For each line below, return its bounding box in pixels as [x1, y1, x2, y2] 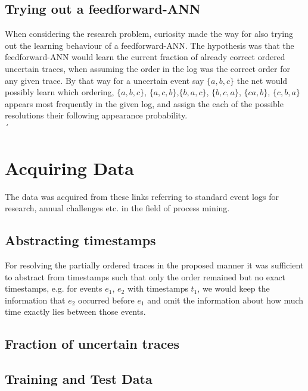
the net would [237, 74, 288, 86]
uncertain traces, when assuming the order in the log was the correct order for [5, 62, 290, 74]
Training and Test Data [5, 370, 153, 388]
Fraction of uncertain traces [5, 334, 180, 353]
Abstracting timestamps [5, 231, 156, 249]
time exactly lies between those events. [5, 305, 146, 318]
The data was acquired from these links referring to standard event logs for [5, 190, 279, 202]
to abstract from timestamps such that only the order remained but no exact [5, 270, 286, 283]
